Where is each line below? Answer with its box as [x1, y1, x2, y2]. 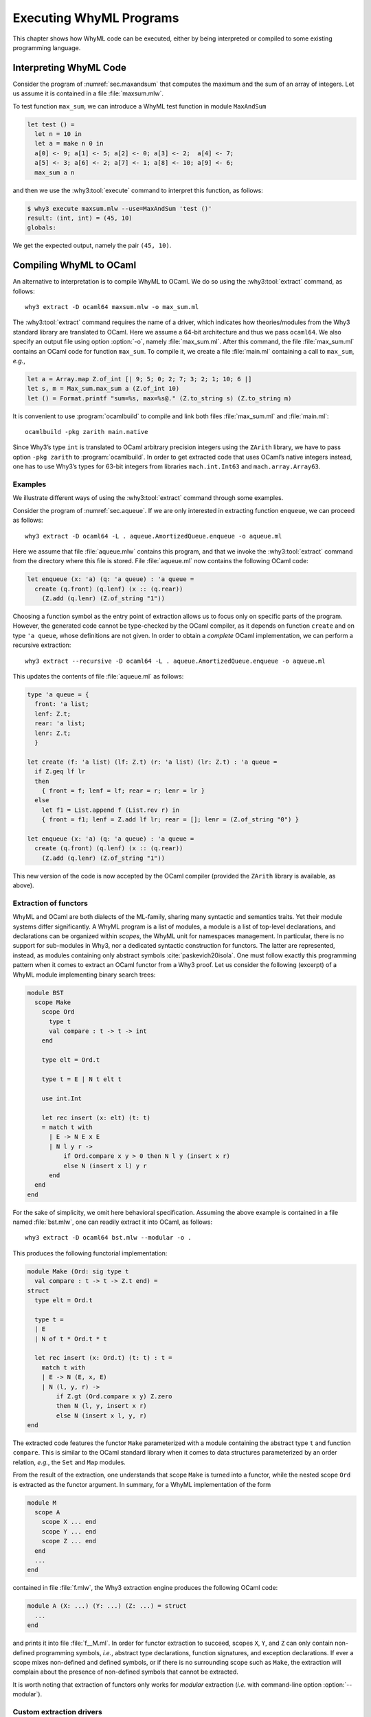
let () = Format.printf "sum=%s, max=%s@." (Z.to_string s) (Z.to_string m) [27, 394, 292, 402]
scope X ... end [41, 1518, 96, 1526]
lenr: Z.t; [34, 729, 71, 737]
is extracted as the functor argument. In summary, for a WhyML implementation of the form [12, 1480, 271, 1488]
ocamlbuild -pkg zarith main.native [25, 428, 148, 436]
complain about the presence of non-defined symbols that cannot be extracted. [12, 1668, 238, 1676]
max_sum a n [34, 168, 75, 177]
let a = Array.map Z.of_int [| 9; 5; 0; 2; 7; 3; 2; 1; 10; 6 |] [27, 375, 252, 383]
